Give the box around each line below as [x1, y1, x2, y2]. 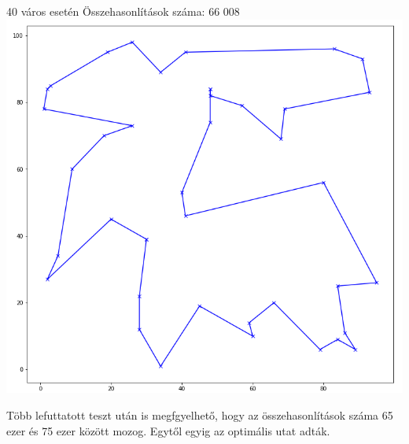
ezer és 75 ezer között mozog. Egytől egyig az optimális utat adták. [6, 422, 330, 438]
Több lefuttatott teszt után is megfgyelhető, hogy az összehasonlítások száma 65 [6, 406, 393, 423]
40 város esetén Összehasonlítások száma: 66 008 [6, 3, 240, 19]
